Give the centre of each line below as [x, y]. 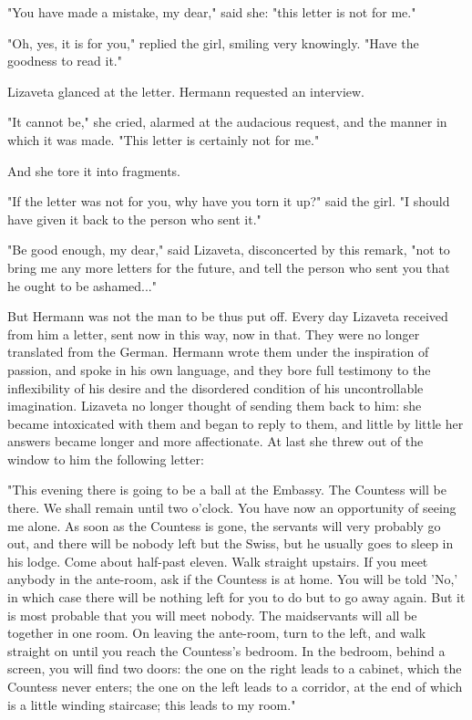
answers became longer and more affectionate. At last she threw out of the [215, 441]
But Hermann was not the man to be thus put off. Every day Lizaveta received [228, 316]
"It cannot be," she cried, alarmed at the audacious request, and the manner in [227, 122]
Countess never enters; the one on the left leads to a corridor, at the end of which [235, 686]
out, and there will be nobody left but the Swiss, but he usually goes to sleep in [231, 543]
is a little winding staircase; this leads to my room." [152, 704]
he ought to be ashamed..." [82, 285]
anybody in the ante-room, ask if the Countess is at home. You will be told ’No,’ [233, 579]
